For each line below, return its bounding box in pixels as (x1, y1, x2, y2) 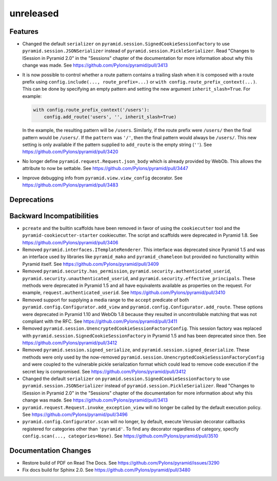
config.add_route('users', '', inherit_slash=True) (44, 114, 177, 120)
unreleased (9, 8, 59, 19)
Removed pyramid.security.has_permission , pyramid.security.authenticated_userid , (22, 268, 231, 274)
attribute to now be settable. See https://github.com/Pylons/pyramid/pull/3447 (22, 165, 188, 172)
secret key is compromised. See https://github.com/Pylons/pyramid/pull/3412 (22, 368, 186, 374)
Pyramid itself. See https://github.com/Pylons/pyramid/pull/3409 (22, 261, 159, 267)
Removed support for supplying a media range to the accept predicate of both (22, 297, 189, 303)
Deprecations (9, 195, 54, 204)
